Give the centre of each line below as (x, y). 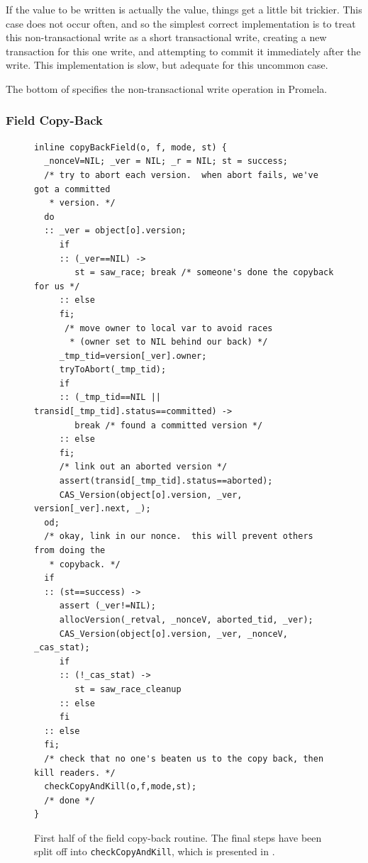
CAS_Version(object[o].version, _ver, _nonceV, (173, 634)
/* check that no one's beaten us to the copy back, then (184, 758)
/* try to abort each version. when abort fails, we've (181, 175)
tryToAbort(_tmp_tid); (113, 370)
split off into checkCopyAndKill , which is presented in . (155, 851)
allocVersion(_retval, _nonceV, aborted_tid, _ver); (186, 619)
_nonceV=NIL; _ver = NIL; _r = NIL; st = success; (166, 161)
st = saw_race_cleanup (128, 689)
